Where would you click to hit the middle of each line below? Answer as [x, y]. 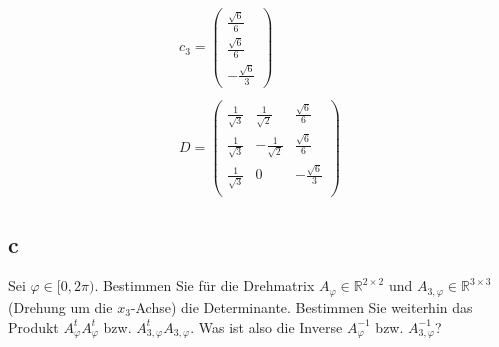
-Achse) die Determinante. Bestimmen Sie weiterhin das [301, 306]
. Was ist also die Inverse [266, 326]
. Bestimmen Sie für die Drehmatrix [204, 285]
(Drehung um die [60, 306]
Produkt [33, 326]
